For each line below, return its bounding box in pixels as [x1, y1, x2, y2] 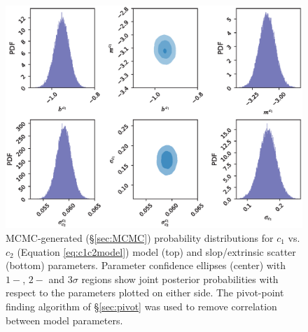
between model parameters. [6, 312, 123, 327]
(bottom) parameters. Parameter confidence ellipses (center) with [6, 258, 286, 273]
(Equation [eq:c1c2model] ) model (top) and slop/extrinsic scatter [17, 244, 296, 259]
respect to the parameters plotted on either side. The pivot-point [6, 285, 284, 300]
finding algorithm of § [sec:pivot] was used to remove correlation [6, 298, 277, 313]
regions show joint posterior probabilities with [81, 271, 279, 286]
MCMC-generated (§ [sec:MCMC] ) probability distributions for [6, 231, 274, 245]
